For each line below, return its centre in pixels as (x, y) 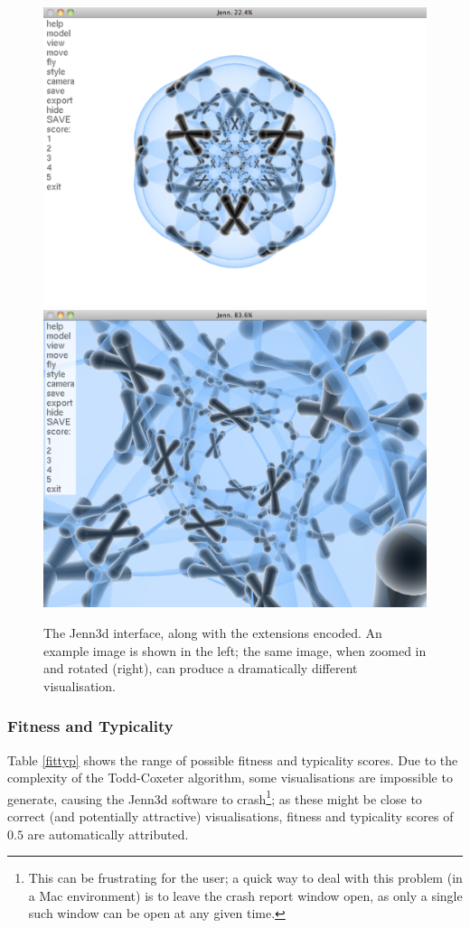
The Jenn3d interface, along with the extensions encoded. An (213, 633)
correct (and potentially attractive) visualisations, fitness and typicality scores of (230, 816)
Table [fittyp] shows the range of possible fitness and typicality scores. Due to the (233, 759)
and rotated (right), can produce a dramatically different (201, 668)
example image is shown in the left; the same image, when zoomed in (235, 650)
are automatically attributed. (108, 834)
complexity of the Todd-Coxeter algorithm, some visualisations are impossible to (230, 778)
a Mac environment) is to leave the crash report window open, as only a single (245, 895)
